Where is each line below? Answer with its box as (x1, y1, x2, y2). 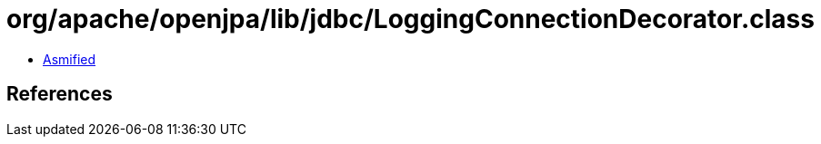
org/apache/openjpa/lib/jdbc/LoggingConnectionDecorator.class (6, 4, 815, 34)
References (6, 82, 113, 106)
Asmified (43, 51, 96, 67)
